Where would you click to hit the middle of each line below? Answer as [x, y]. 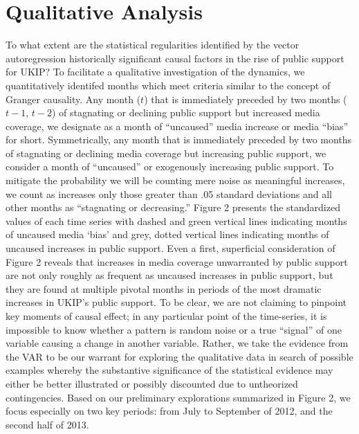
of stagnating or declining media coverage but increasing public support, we [166, 153]
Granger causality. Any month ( [73, 99]
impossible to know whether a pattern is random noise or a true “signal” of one [174, 329]
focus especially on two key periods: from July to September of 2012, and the [169, 411]
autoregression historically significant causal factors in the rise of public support [175, 58]
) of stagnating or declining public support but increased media [186, 112]
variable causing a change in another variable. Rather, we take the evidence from [177, 343]
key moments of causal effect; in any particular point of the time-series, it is [166, 316]
